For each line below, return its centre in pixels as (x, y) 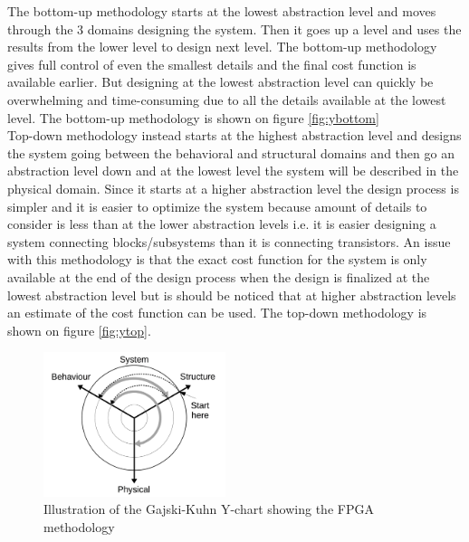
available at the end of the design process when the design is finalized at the (219, 276)
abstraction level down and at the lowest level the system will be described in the (233, 171)
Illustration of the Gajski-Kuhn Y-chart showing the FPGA (209, 509)
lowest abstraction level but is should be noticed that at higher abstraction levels (232, 295)
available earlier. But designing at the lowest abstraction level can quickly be (220, 82)
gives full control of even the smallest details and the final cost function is (212, 64)
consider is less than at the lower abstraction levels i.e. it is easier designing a (222, 224)
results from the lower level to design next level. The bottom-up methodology (222, 47)
